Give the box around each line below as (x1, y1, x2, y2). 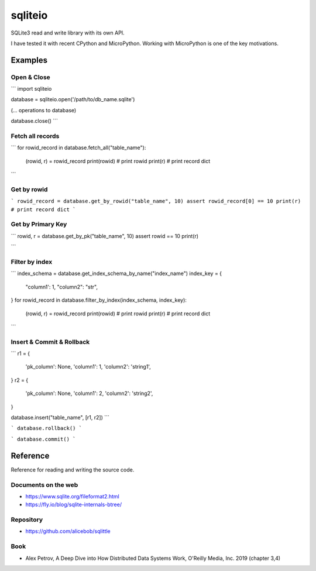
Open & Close (11, 73, 51, 81)
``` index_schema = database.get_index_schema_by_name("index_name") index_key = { (11, 270, 222, 277)
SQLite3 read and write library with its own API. (11, 29, 125, 36)
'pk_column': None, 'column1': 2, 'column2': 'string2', (25, 390, 153, 397)
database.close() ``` (11, 118, 59, 125)
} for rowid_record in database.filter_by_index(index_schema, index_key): (11, 297, 187, 304)
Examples (11, 55, 48, 65)
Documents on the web (11, 480, 78, 489)
